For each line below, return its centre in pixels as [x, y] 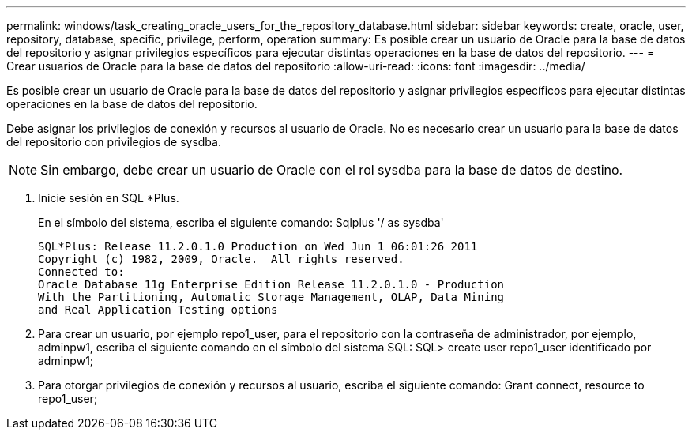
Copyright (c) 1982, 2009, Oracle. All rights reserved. [221, 259]
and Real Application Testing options [158, 310]
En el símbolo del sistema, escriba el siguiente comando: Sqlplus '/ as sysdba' [241, 222]
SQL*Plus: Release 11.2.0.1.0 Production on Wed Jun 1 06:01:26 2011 [258, 246]
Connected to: [81, 272]
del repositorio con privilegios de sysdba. [114, 142]
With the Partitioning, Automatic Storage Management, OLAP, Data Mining [271, 297]
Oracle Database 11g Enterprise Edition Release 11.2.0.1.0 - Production [271, 284]
